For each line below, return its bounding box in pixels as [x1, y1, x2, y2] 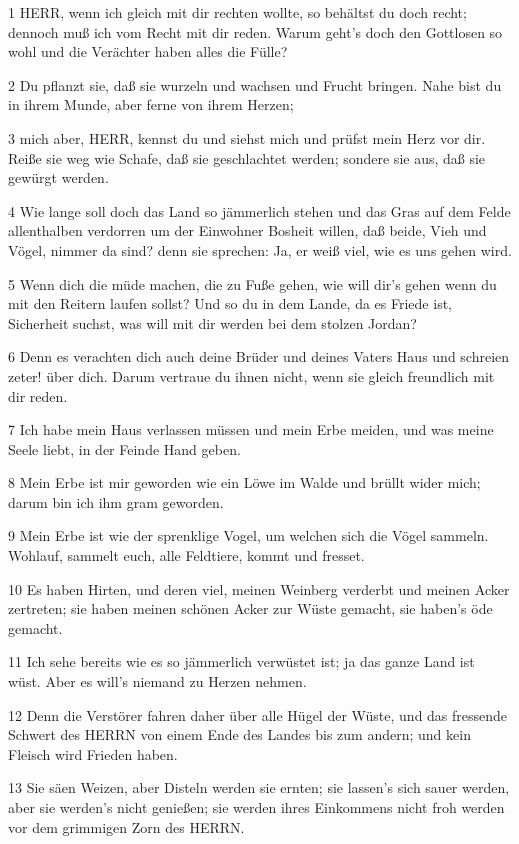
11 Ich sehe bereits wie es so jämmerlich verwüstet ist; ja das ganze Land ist [8, 651, 475, 672]
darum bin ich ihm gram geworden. [8, 491, 224, 512]
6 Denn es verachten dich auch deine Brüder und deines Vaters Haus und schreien [8, 346, 510, 367]
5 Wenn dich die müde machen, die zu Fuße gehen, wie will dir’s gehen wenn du [8, 273, 497, 294]
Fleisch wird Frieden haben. [8, 743, 178, 764]
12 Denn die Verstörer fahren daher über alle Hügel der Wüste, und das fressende [8, 704, 508, 725]
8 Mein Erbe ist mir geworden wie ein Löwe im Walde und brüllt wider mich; [8, 472, 481, 493]
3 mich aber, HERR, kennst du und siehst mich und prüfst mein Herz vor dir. [8, 127, 486, 148]
